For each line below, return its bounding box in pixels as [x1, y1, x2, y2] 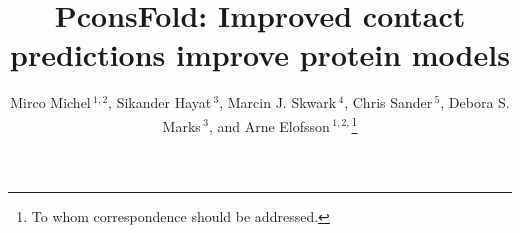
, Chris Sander [344, 92, 433, 113]
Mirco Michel [10, 92, 91, 113]
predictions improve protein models [10, 34, 510, 75]
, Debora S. [440, 92, 510, 113]
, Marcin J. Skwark [219, 92, 337, 113]
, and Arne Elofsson [208, 115, 330, 136]
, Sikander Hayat [108, 92, 212, 113]
